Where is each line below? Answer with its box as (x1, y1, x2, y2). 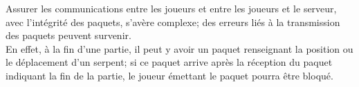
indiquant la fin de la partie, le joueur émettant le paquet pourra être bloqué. (6, 68, 333, 82)
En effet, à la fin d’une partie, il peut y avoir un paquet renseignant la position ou (6, 41, 353, 55)
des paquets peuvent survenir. (6, 28, 131, 42)
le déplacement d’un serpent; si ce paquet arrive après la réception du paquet (6, 55, 333, 69)
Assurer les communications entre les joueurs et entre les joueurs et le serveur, (6, 1, 337, 15)
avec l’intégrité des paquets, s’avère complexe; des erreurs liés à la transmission (6, 14, 340, 29)
